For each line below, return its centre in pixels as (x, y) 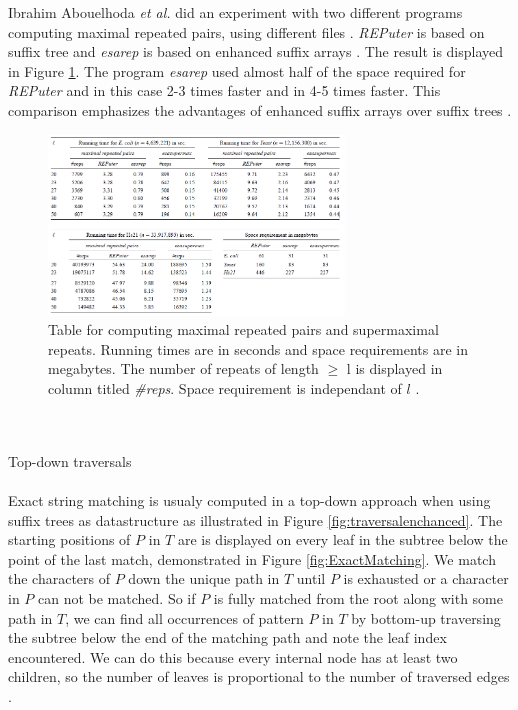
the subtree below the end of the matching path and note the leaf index (227, 637)
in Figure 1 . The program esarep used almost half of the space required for (237, 70)
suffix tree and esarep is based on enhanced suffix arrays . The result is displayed (256, 51)
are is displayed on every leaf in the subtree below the (342, 539)
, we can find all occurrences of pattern (184, 617)
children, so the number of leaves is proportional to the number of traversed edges (259, 676)
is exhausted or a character (426, 578)
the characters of (59, 578)
